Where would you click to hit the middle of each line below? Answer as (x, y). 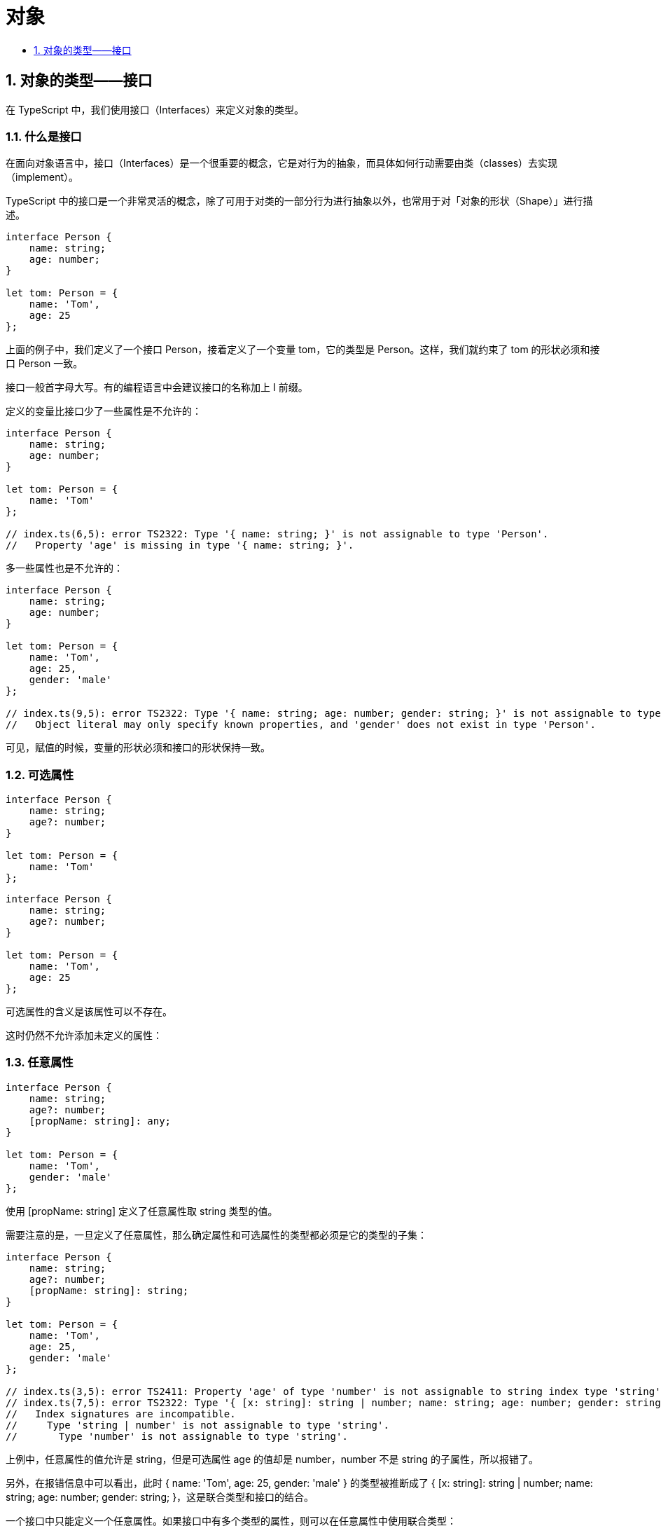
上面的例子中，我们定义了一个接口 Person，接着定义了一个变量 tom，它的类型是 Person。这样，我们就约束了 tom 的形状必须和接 (303, 350)
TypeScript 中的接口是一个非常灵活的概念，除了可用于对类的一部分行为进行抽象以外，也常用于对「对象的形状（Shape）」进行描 (299, 201)
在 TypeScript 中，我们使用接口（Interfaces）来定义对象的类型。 (155, 109)
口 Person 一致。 (44, 364)
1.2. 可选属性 (40, 775)
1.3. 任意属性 (40, 1063)
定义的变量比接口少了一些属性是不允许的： (104, 411)
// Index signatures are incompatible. (121, 1414)
